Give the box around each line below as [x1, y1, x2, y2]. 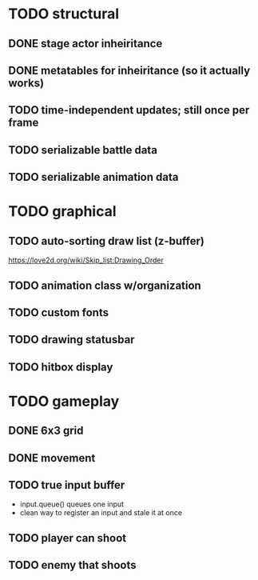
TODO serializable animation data [8, 170, 179, 184]
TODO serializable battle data [8, 143, 158, 157]
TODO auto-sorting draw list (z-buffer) [8, 234, 205, 248]
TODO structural [8, 5, 120, 23]
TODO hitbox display [8, 360, 113, 374]
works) [8, 76, 45, 90]
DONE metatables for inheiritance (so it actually [8, 63, 251, 77]
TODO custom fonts [8, 306, 109, 319]
